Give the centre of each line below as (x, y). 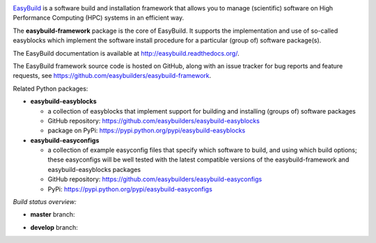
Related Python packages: (50, 88)
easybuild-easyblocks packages (94, 169)
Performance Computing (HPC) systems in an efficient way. (99, 18)
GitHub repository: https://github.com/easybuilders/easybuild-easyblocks (154, 120)
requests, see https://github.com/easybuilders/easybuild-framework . (112, 76)
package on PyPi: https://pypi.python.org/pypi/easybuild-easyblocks (147, 131)
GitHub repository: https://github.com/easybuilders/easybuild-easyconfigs (155, 179)
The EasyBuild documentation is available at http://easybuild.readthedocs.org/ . (126, 53)
